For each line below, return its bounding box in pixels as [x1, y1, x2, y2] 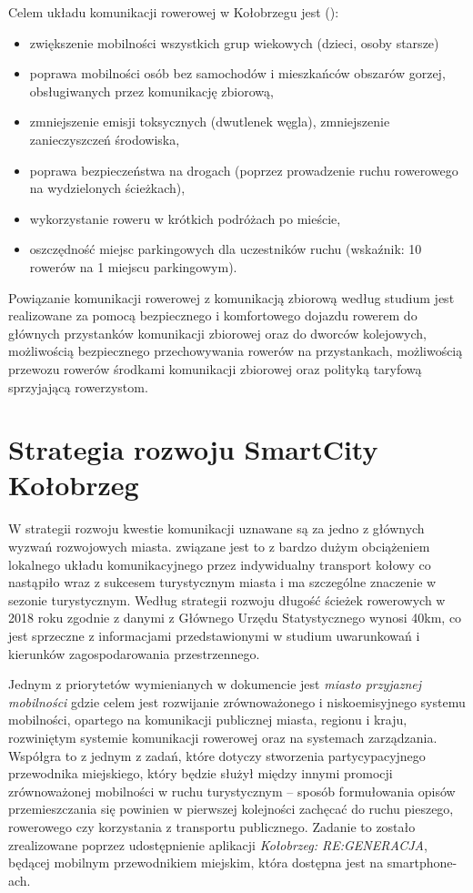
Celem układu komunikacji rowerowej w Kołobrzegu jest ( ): [8, 3, 339, 21]
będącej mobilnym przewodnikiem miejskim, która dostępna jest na [8, 853, 384, 872]
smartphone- [387, 853, 458, 872]
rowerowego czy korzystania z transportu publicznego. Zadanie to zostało [8, 817, 416, 836]
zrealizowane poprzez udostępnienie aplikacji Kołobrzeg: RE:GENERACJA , [8, 835, 428, 854]
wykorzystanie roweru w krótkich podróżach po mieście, [29, 208, 341, 228]
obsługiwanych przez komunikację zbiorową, [29, 81, 274, 100]
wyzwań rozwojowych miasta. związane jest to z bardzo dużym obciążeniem [8, 537, 430, 555]
